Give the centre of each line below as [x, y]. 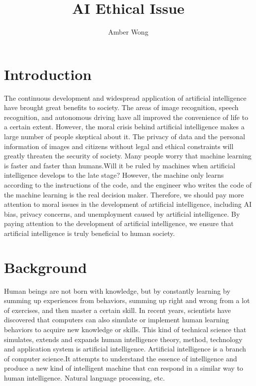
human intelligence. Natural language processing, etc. [85, 378]
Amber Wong [128, 32]
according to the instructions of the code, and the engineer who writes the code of [128, 185]
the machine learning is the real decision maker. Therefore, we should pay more [124, 194]
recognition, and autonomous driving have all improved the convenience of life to [126, 117]
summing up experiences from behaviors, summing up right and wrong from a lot [127, 300]
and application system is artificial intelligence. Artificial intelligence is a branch [125, 349]
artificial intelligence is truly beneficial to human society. [90, 233]
